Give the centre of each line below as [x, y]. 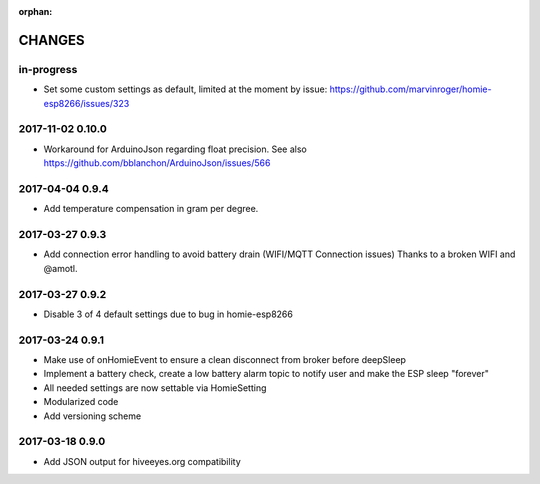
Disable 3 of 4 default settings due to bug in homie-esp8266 [168, 314]
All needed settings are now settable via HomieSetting [155, 387]
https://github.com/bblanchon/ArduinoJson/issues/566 [157, 163]
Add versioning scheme [92, 416]
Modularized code [81, 402]
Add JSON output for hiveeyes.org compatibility [142, 461]
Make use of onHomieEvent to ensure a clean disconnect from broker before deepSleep [225, 360]
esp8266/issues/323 [86, 103]
